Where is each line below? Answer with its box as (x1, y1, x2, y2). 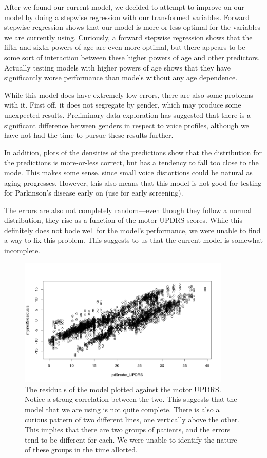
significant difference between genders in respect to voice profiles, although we (4, 119, 249, 130)
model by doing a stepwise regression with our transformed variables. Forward (4, 11, 250, 22)
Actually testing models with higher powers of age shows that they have (4, 62, 231, 73)
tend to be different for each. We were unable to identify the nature (25, 434, 237, 445)
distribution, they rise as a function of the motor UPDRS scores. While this (4, 215, 243, 225)
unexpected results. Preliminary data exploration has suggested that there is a (4, 109, 251, 120)
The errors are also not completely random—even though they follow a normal (4, 204, 252, 215)
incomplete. (4, 245, 40, 256)
